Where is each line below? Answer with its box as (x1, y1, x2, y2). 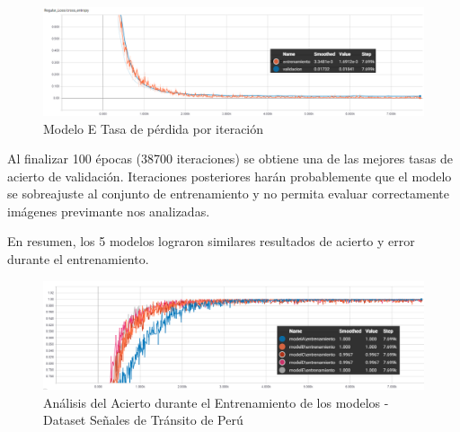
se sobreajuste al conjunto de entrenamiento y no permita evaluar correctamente (7, 184, 449, 203)
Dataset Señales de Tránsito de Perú (43, 410, 243, 429)
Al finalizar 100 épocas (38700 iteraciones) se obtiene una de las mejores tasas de (7, 149, 454, 168)
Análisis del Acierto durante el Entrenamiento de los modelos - (43, 392, 389, 411)
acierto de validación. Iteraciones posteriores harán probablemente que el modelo (7, 166, 452, 185)
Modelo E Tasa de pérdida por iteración (43, 119, 264, 137)
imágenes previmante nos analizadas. (7, 201, 210, 220)
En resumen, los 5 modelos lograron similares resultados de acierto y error (7, 232, 415, 251)
